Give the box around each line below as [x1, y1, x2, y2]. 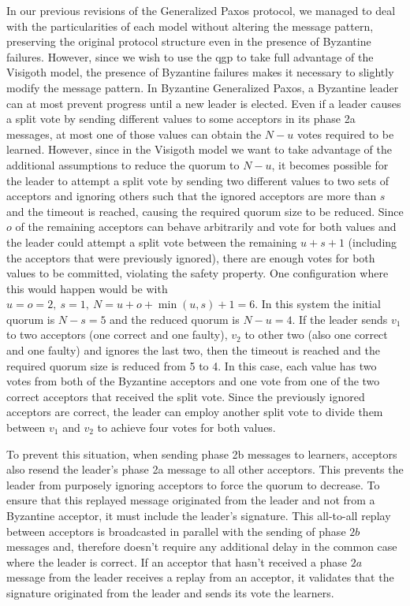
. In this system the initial [255, 296, 381, 312]
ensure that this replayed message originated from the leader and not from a [6, 492, 375, 508]
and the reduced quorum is [110, 310, 240, 327]
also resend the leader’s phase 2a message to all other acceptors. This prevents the [6, 461, 404, 478]
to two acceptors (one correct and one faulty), [6, 326, 228, 343]
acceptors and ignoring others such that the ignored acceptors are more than [6, 188, 377, 204]
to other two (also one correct [244, 326, 388, 343]
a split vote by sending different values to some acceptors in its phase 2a [6, 110, 356, 127]
